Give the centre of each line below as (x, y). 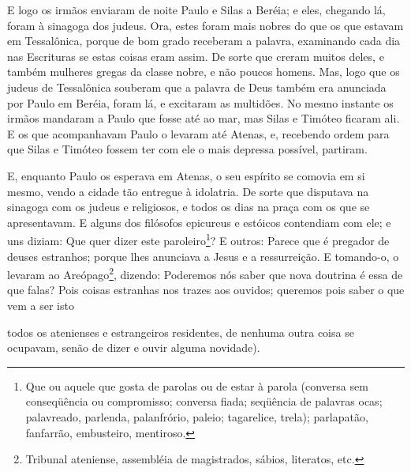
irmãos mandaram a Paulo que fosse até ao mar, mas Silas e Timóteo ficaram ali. (204, 118)
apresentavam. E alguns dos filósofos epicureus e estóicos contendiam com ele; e (199, 222)
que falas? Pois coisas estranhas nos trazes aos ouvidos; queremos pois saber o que (206, 290)
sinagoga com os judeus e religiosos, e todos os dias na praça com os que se (189, 207)
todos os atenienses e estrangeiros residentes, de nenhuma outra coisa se (181, 332)
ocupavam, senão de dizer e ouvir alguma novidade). (134, 347)
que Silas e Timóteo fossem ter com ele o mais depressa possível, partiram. (187, 149)
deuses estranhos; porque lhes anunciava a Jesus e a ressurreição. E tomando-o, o (203, 256)
